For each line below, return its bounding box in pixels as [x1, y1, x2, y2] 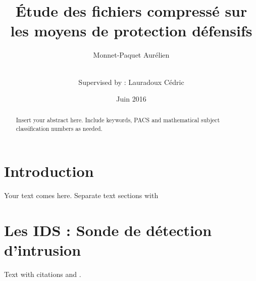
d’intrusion [4, 239, 81, 260]
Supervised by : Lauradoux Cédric [78, 76, 184, 87]
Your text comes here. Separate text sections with [4, 190, 159, 200]
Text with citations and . [4, 268, 81, 279]
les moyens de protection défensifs [10, 20, 252, 41]
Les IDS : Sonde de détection [4, 219, 212, 240]
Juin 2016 [116, 93, 146, 104]
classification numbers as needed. [16, 124, 103, 133]
